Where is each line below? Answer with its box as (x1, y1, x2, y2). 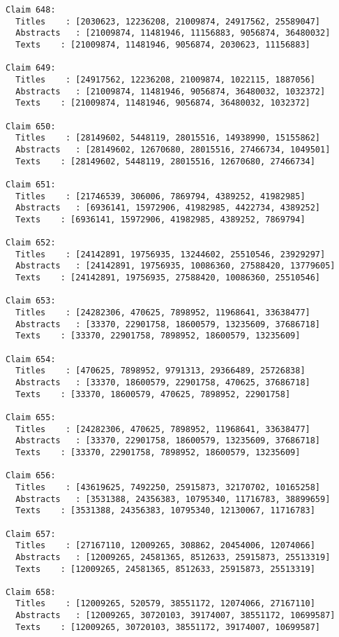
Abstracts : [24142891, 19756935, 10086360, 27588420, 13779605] (15, 261, 336, 271)
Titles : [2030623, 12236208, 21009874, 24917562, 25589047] (15, 16, 321, 27)
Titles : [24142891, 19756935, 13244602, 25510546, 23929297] (15, 249, 326, 259)
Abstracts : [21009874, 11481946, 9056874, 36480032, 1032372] (15, 86, 326, 96)
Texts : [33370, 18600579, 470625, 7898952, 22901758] (15, 389, 291, 399)
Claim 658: (6, 587, 56, 597)
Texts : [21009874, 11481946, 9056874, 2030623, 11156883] (15, 39, 310, 50)
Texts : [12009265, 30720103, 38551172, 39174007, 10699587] (15, 622, 321, 632)
